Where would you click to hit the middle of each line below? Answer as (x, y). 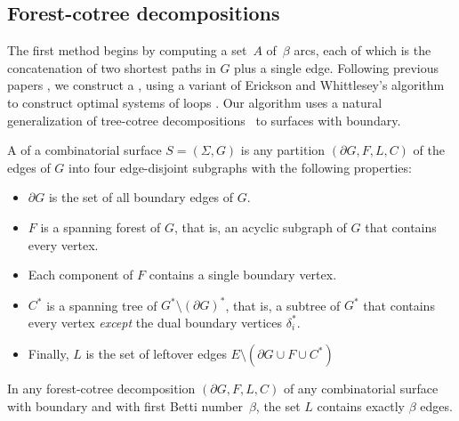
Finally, (48, 354)
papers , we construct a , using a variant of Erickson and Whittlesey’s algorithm (226, 85)
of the (429, 150)
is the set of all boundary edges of (141, 197)
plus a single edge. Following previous (337, 67)
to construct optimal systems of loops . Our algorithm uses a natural (195, 102)
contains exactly (361, 406)
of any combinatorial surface (361, 389)
